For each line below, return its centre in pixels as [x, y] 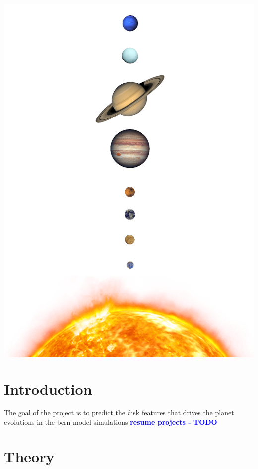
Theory [29, 456]
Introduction [48, 388]
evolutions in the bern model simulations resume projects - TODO [111, 422]
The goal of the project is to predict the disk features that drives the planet [119, 412]
